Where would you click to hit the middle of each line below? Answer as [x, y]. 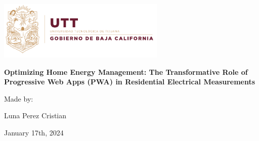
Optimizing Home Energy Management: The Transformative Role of [126, 72]
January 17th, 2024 [34, 132]
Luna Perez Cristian [35, 115]
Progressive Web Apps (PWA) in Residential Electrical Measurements [130, 82]
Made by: [19, 98]
